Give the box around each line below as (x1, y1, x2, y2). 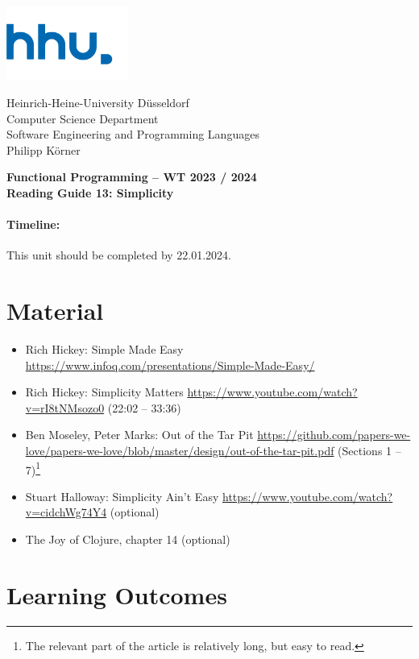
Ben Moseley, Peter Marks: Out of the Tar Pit (25, 426, 254, 443)
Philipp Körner (6, 141, 81, 158)
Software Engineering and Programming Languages (6, 126, 259, 143)
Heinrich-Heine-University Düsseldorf (6, 93, 189, 110)
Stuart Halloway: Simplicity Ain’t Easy (25, 487, 219, 504)
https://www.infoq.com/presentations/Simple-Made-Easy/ (25, 356, 315, 373)
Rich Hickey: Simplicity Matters (25, 383, 184, 400)
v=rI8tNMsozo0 (25, 399, 105, 416)
